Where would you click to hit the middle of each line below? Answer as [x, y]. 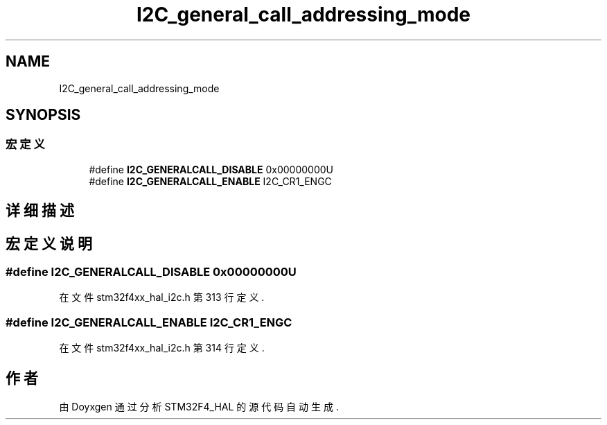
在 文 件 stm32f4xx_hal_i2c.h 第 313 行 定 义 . [162, 297]
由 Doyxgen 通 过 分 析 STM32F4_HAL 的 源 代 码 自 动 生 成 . [199, 407]
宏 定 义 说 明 [49, 243]
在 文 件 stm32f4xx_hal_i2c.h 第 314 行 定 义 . [162, 348]
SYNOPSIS [43, 115]
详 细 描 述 [40, 211]
